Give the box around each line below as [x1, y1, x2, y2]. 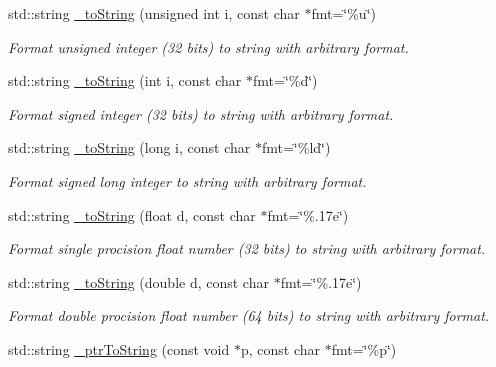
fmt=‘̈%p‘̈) [331, 338, 397, 359]
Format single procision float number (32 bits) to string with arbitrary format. [8, 238, 486, 259]
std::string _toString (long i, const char [8, 137, 251, 158]
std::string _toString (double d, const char [8, 271, 269, 292]
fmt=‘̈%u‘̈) [311, 3, 376, 23]
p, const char [240, 338, 321, 359]
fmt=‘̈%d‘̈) [253, 70, 318, 91]
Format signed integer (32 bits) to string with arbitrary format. [8, 103, 394, 124]
